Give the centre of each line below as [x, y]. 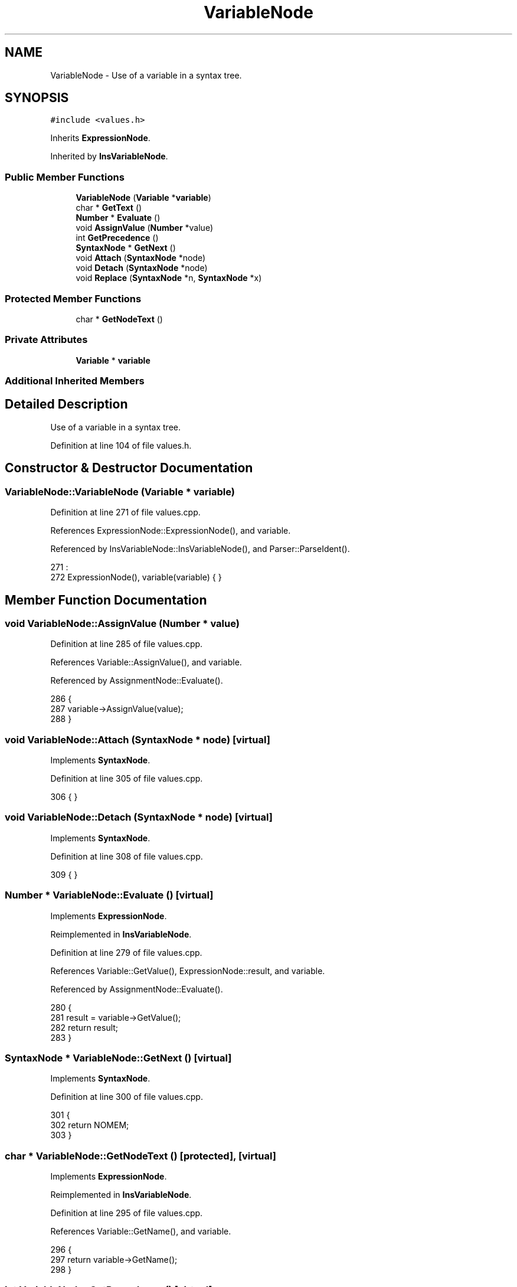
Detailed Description [66, 404]
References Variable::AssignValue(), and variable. [146, 662]
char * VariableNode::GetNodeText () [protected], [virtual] [140, 1156]
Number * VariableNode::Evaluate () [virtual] [109, 895]
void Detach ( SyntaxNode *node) [142, 268]
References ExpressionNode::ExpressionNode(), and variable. [171, 531]
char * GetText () [109, 208]
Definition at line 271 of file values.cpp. [125, 512]
